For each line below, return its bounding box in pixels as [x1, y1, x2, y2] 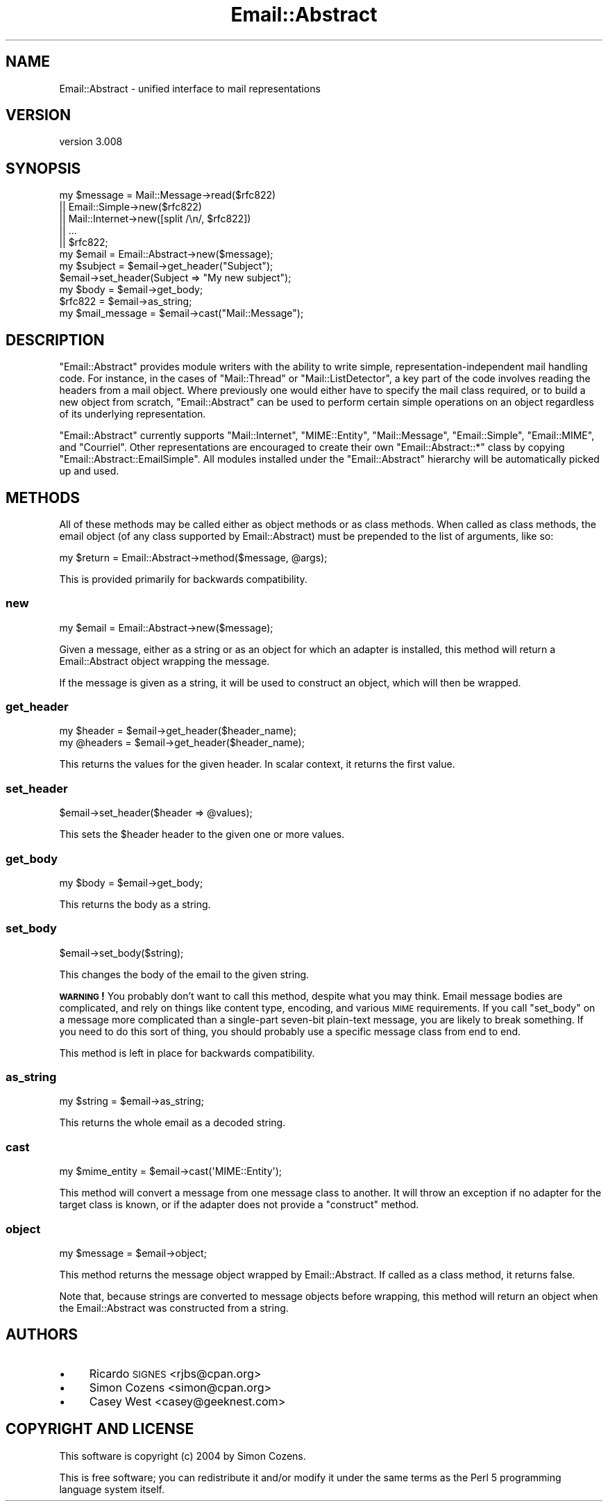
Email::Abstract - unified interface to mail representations [59, 82, 321, 94]
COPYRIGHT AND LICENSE [6, 1420, 194, 1438]
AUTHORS [6, 1326, 78, 1344]
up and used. [59, 465, 119, 477]
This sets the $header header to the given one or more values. [59, 828, 345, 841]
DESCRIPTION [6, 331, 105, 349]
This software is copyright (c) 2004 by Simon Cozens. [59, 1449, 306, 1462]
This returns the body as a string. [59, 898, 211, 910]
